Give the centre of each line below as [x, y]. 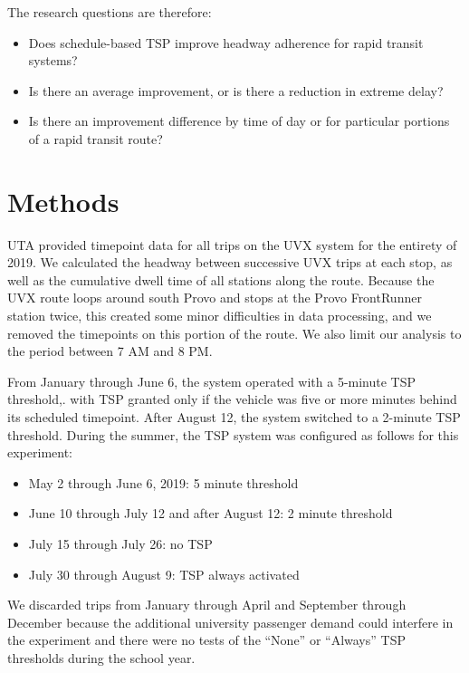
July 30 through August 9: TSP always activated [164, 574]
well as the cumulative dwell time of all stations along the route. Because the [221, 279]
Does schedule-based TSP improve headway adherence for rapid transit [226, 42]
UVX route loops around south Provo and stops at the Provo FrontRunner [215, 298]
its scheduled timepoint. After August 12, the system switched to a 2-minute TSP [234, 417]
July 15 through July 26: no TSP [120, 543]
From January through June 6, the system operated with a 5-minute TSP [212, 381]
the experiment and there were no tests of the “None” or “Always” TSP [206, 640]
